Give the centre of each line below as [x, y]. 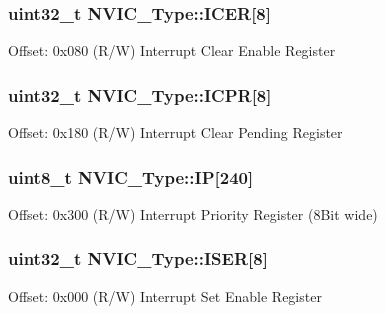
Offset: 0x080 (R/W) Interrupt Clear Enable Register [172, 50]
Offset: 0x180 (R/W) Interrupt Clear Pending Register [175, 132]
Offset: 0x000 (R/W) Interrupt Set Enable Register [165, 295]
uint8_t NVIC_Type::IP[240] [131, 176]
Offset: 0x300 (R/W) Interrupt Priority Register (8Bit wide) [193, 213]
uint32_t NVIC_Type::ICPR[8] [140, 94]
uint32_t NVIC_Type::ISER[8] [138, 258]
